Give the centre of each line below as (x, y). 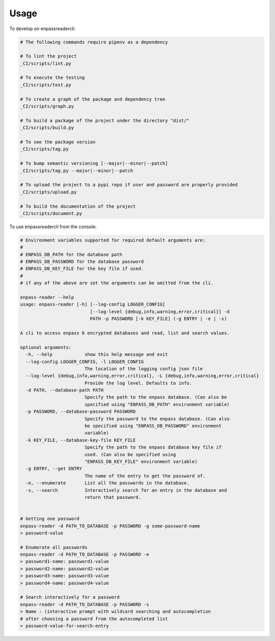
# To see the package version (58, 142)
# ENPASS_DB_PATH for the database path (71, 254)
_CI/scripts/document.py (51, 213)
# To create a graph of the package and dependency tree (93, 99)
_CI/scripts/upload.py (48, 192)
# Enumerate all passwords (54, 547)
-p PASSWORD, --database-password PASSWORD (81, 412)
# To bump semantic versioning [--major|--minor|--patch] (94, 164)
